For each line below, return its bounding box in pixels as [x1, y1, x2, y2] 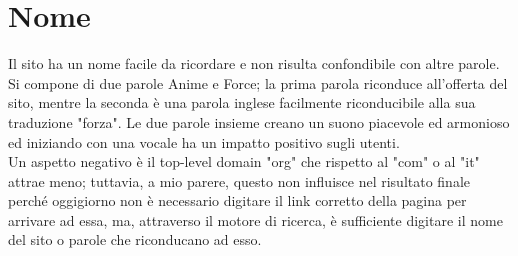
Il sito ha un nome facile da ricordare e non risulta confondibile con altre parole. [8, 53, 500, 74]
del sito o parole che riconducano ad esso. [8, 229, 262, 250]
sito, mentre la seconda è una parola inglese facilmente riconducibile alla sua [8, 92, 476, 113]
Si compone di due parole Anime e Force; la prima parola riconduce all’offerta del [8, 72, 508, 93]
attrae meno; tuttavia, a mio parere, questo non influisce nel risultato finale [8, 170, 471, 191]
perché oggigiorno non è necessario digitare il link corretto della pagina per [8, 190, 467, 211]
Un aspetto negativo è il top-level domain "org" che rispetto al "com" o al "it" [8, 151, 480, 172]
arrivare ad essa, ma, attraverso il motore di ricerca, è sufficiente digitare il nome [8, 209, 503, 230]
